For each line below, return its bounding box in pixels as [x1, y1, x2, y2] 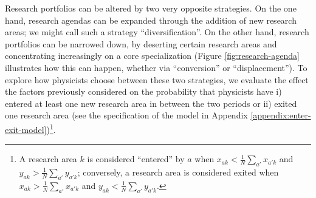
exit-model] [5, 123, 47, 135]
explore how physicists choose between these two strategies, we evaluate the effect [5, 73, 309, 86]
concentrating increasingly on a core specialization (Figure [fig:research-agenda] [5, 49, 300, 62]
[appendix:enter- [250, 109, 311, 121]
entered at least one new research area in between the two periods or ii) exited [5, 97, 297, 109]
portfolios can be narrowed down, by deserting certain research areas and [5, 37, 277, 50]
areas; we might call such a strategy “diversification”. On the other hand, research [5, 26, 309, 38]
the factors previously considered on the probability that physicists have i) [5, 85, 282, 98]
